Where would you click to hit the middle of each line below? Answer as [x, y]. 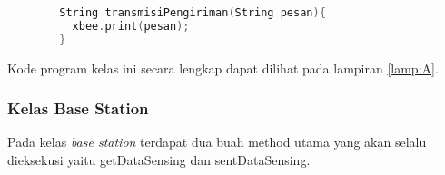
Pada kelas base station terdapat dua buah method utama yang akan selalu [217, 142]
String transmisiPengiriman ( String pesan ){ [193, 12]
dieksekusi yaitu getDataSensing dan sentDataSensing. [159, 159]
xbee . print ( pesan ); [131, 26]
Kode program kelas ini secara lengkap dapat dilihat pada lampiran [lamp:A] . [223, 68]
